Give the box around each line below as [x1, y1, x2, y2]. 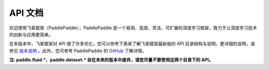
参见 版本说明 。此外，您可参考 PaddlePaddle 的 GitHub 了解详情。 [9, 48, 147, 54]
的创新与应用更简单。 [9, 31, 53, 37]
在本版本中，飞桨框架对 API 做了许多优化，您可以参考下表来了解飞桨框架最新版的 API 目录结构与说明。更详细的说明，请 [9, 41, 255, 47]
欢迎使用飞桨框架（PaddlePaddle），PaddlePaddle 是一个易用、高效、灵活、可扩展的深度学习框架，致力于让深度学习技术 [9, 25, 257, 31]
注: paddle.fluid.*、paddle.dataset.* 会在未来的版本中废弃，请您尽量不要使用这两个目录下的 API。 [9, 57, 214, 63]
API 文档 [9, 7, 44, 18]
